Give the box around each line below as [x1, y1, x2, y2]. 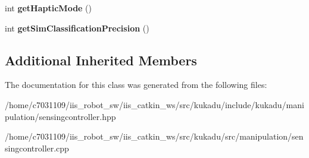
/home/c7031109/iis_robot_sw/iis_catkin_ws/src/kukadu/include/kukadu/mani [5, 98, 304, 110]
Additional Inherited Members [5, 50, 197, 69]
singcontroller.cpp [5, 141, 69, 154]
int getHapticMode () [5, 2, 92, 14]
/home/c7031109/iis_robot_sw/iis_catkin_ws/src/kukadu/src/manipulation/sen [5, 130, 304, 143]
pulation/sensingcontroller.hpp [5, 110, 116, 122]
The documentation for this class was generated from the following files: [5, 78, 267, 91]
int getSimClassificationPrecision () [5, 21, 149, 34]
